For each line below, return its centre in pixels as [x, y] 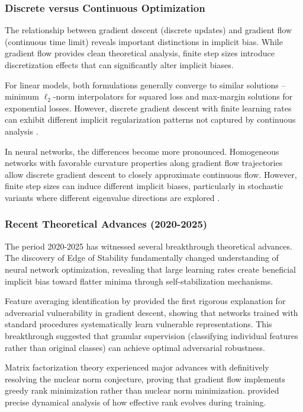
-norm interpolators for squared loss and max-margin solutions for [173, 96]
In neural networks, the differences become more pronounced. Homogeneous [142, 151]
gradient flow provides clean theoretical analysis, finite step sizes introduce [140, 53]
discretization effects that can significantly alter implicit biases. [119, 65]
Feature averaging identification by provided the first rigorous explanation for [145, 301]
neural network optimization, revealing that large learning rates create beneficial [150, 269]
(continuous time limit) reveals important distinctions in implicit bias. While [144, 41]
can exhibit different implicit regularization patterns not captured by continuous [150, 119]
